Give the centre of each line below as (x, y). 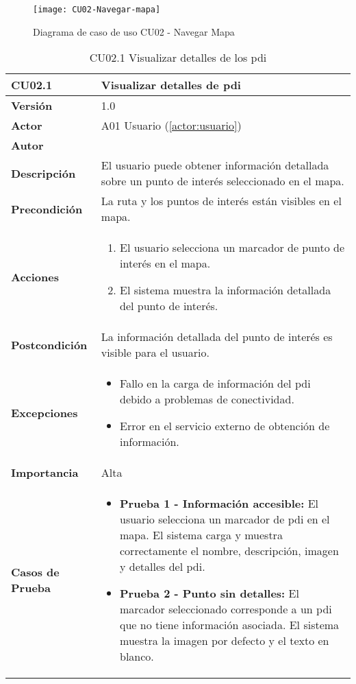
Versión (32, 106)
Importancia (45, 473)
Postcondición (49, 344)
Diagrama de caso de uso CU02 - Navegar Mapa (134, 31)
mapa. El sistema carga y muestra (201, 535)
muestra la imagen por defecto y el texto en (225, 641)
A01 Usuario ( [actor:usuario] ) (171, 126)
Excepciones (44, 412)
